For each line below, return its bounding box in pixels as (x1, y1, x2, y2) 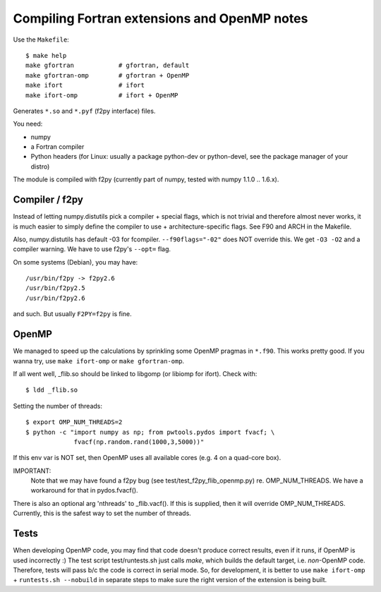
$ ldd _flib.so (25, 386, 78, 394)
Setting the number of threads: (13, 401, 102, 410)
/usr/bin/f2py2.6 (25, 294, 85, 302)
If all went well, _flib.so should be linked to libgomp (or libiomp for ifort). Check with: (13, 369, 258, 377)
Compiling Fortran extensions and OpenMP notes (13, 11, 308, 26)
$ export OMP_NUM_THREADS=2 (25, 418, 123, 426)
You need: (13, 120, 43, 128)
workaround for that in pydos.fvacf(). (30, 486, 138, 495)
